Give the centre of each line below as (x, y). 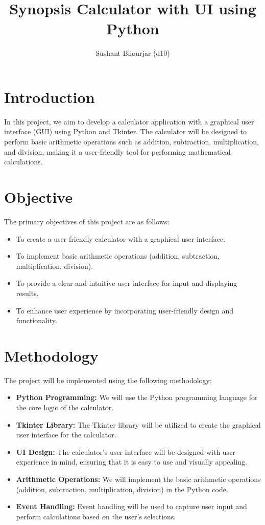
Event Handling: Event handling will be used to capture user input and (131, 506)
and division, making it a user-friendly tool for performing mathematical (117, 151)
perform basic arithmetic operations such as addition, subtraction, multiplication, (131, 142)
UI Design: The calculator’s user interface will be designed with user (126, 451)
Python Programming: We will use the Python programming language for (137, 397)
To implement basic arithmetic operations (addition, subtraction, (118, 256)
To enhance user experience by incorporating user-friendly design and (125, 310)
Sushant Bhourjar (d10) (133, 53)
